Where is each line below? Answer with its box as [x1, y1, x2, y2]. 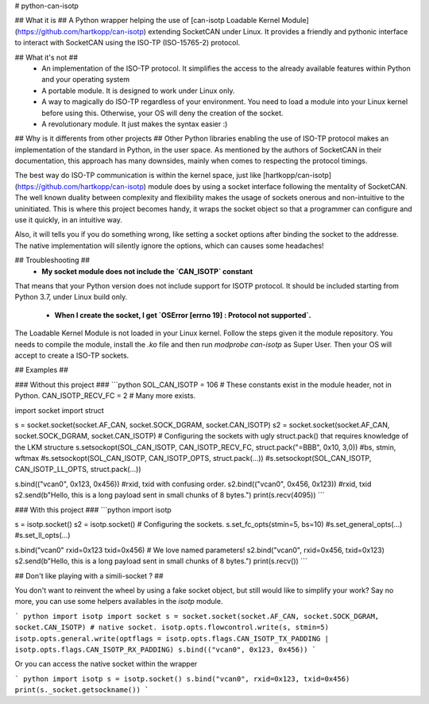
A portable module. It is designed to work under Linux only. [41, 86, 235, 95]
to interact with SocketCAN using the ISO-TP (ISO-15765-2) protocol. [14, 38, 241, 48]
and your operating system [41, 75, 130, 84]
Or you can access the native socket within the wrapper [14, 660, 198, 669]
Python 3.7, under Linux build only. [14, 292, 128, 302]
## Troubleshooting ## [14, 255, 91, 265]
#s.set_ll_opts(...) [14, 531, 71, 540]
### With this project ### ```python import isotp [14, 505, 172, 514]
